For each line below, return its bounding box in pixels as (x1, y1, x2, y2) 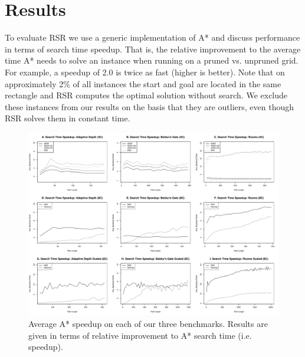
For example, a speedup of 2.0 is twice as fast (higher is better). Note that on (5, 65, 285, 78)
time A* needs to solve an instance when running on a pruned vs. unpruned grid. (5, 54, 299, 67)
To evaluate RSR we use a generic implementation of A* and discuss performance (5, 31, 300, 44)
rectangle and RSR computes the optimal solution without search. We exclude (5, 89, 288, 101)
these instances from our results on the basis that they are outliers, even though (5, 100, 294, 113)
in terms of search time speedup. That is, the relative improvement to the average (5, 42, 301, 55)
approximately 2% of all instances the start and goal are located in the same (5, 77, 281, 90)
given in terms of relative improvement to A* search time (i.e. (28, 329, 252, 341)
